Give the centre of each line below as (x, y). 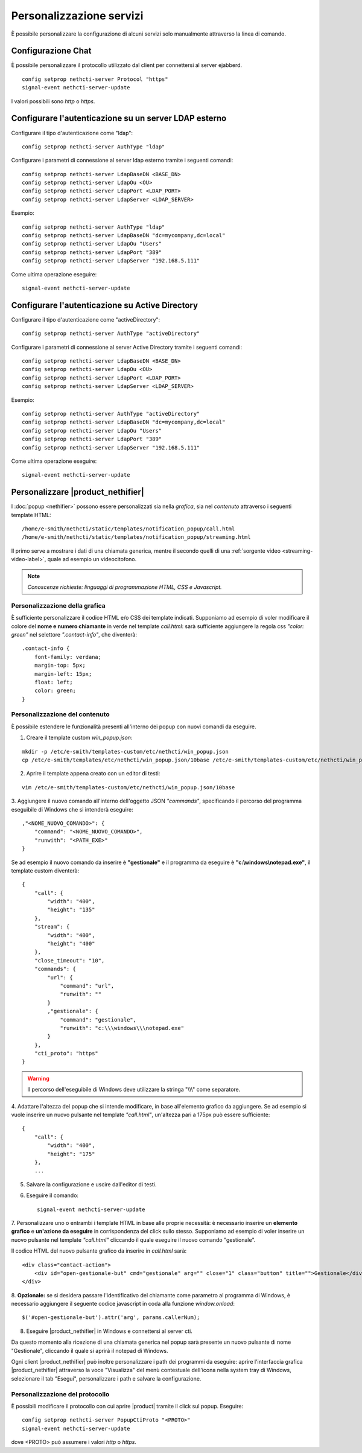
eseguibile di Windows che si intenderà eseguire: (72, 809)
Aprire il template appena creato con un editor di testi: (93, 774)
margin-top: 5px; (60, 666)
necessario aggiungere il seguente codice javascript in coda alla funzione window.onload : (123, 1304)
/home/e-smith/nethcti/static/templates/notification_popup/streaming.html (136, 537)
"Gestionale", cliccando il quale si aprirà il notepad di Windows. (90, 1350)
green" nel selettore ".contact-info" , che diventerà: (74, 634)
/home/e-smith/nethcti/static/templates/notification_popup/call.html (129, 529)
